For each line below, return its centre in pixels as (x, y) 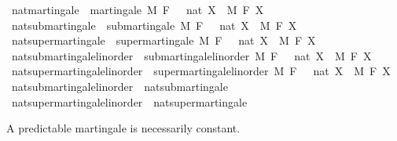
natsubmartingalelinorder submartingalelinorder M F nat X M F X (191, 55)
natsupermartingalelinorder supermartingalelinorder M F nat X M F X (201, 71)
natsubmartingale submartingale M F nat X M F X (154, 25)
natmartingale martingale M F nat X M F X (138, 9)
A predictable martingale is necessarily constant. (123, 128)
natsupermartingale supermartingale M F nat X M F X (164, 40)
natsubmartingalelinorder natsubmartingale (119, 86)
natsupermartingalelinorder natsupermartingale (129, 101)
